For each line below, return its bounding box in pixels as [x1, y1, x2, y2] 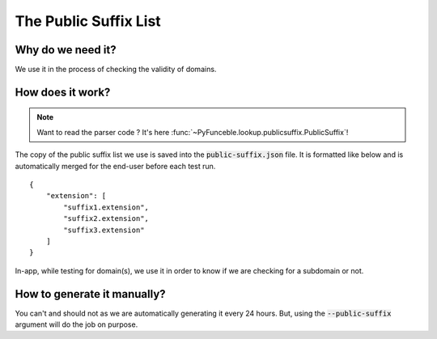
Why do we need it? [15, 43, 117, 57]
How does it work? [15, 85, 111, 99]
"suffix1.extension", [63, 202, 150, 212]
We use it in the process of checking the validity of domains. [15, 65, 217, 74]
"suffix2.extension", [63, 214, 150, 223]
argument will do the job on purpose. [15, 320, 138, 329]
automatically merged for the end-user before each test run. [15, 161, 216, 171]
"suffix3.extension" [63, 225, 145, 235]
